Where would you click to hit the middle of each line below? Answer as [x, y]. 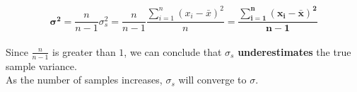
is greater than [84, 51]
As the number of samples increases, [84, 80]
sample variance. [41, 65]
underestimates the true [294, 51]
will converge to [212, 80]
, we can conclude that [173, 51]
